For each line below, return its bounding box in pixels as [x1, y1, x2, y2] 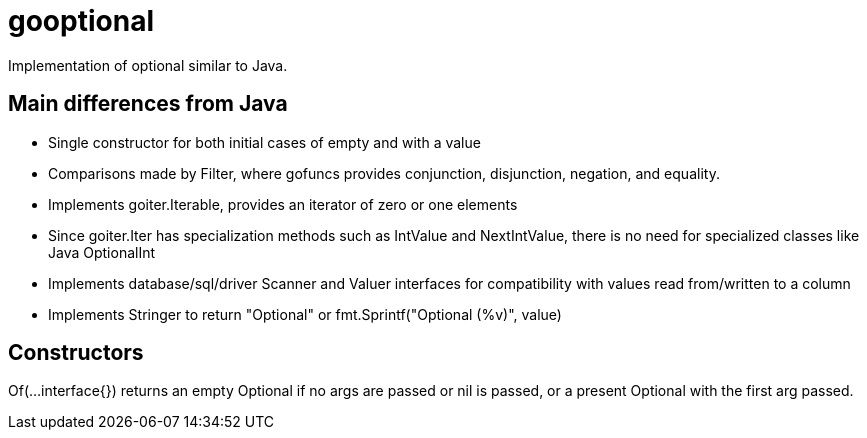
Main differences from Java [8, 91, 288, 117]
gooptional [8, 4, 154, 38]
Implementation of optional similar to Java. [8, 56, 288, 74]
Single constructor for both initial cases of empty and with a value [48, 133, 481, 151]
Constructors [8, 340, 144, 366]
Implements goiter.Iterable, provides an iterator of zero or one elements [48, 195, 518, 213]
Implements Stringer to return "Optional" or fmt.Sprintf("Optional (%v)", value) [48, 305, 562, 323]
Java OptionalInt [48, 243, 156, 261]
